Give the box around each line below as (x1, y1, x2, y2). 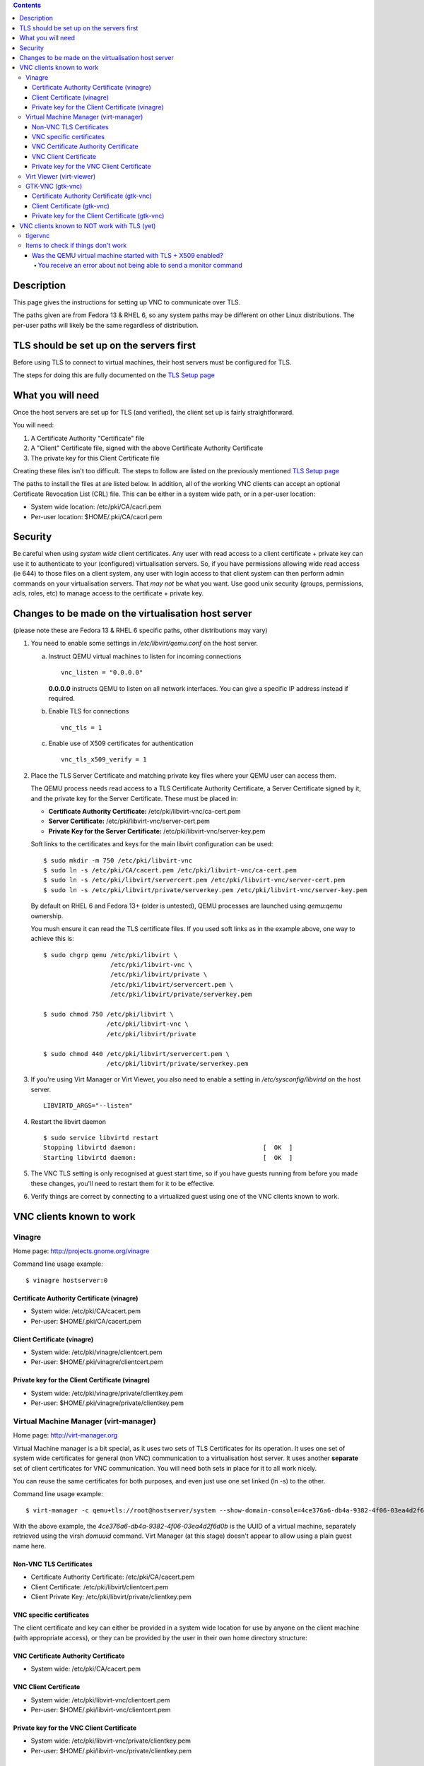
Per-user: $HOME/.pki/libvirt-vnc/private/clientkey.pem (30, 1746, 192, 1755)
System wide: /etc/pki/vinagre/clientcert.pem (30, 1348, 163, 1356)
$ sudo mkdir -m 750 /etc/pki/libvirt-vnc (43, 856, 193, 865)
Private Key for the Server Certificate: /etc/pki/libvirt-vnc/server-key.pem (48, 826, 266, 835)
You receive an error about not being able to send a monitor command (37, 261, 243, 270)
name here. (13, 1541, 47, 1550)
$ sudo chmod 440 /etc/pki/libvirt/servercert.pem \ (43, 1050, 230, 1057)
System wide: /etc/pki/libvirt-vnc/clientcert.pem (30, 1695, 170, 1704)
